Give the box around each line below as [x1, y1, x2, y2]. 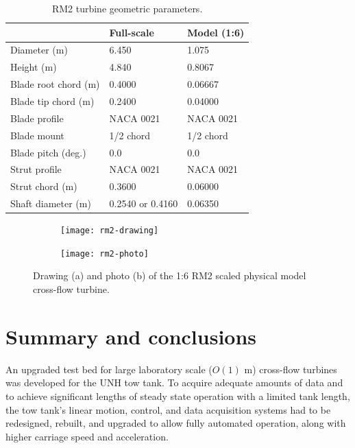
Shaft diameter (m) [10, 196, 91, 211]
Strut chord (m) [10, 179, 77, 193]
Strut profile [10, 162, 62, 176]
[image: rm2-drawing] [60, 226, 159, 236]
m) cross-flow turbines [244, 362, 337, 376]
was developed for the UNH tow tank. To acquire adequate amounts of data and [5, 375, 343, 390]
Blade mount [10, 128, 64, 142]
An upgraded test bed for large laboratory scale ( [5, 362, 212, 376]
